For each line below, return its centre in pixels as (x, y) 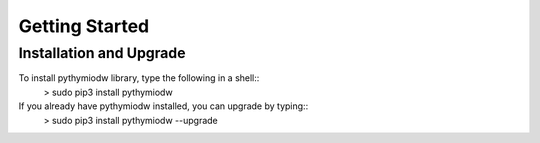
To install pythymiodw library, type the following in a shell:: (139, 78)
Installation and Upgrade (102, 53)
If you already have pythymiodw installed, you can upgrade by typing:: (163, 106)
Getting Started (84, 26)
